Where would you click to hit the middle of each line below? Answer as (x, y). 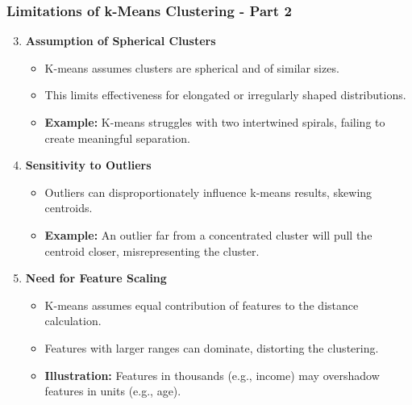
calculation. (73, 321)
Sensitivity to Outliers (88, 165)
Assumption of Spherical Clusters (121, 41)
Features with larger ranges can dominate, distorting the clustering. (212, 347)
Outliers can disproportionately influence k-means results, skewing (208, 192)
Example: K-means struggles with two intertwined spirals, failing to (215, 122)
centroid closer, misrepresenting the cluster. (152, 251)
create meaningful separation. (117, 138)
